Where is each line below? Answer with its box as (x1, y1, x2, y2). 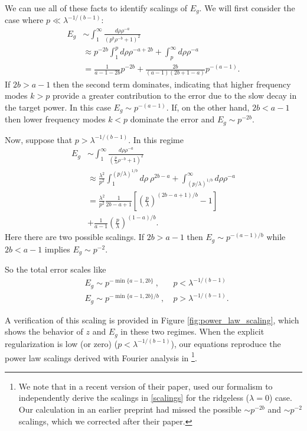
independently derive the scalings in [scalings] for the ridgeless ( (18, 391, 250, 404)
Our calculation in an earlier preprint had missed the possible (18, 403, 241, 415)
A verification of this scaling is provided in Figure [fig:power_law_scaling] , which (5, 313, 299, 326)
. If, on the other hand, (166, 101, 250, 113)
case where (5, 14, 44, 26)
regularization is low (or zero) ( (5, 337, 118, 349)
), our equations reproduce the (171, 337, 281, 349)
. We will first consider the (199, 2, 295, 14)
